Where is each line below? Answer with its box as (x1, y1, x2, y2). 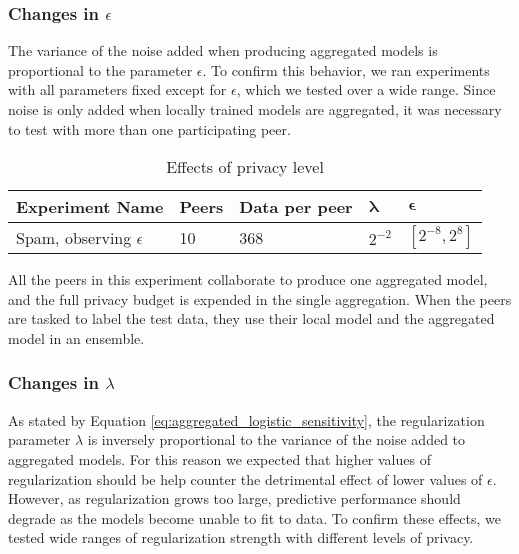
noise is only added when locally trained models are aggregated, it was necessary (8, 99, 502, 119)
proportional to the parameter (8, 59, 193, 80)
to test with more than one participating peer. (8, 118, 291, 139)
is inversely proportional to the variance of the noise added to (87, 429, 466, 450)
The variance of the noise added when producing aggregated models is (8, 40, 438, 61)
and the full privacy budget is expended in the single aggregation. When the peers (8, 288, 512, 309)
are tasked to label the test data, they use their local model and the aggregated (8, 308, 495, 329)
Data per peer (239, 195, 353, 219)
